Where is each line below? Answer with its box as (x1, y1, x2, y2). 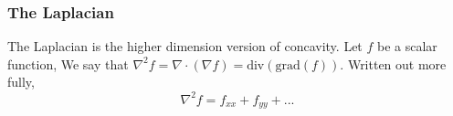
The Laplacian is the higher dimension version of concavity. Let (7, 37, 363, 56)
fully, (7, 72, 35, 91)
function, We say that (7, 54, 129, 73)
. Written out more (340, 54, 447, 73)
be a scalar (377, 37, 437, 56)
